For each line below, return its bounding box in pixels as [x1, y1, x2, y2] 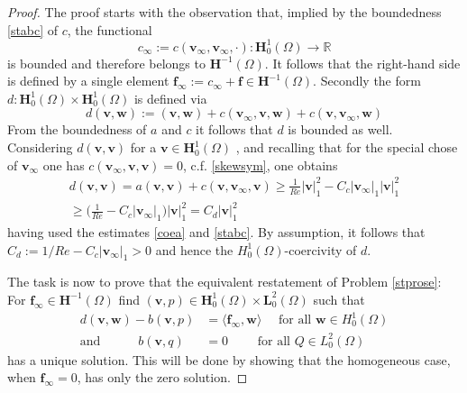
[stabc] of [7, 20, 59, 39]
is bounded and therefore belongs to [7, 53, 206, 72]
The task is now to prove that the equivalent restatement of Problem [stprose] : [7, 272, 442, 291]
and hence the [155, 240, 233, 259]
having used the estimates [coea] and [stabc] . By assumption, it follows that [7, 222, 426, 241]
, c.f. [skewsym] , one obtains [183, 155, 338, 174]
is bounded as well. [288, 120, 393, 139]
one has [42, 155, 85, 174]
